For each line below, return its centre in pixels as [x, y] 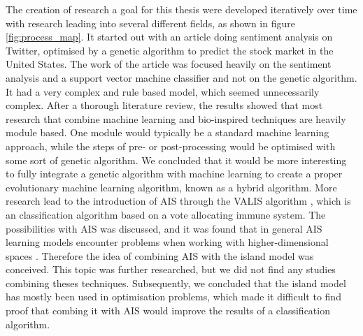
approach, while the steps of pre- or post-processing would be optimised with [171, 146]
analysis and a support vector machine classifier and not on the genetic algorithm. [181, 77]
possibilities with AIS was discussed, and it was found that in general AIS [164, 228]
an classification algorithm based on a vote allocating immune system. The [166, 214]
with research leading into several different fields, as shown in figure [150, 23]
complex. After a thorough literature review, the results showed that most [164, 105]
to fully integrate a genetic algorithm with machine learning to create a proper [174, 174]
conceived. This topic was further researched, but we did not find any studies [171, 269]
